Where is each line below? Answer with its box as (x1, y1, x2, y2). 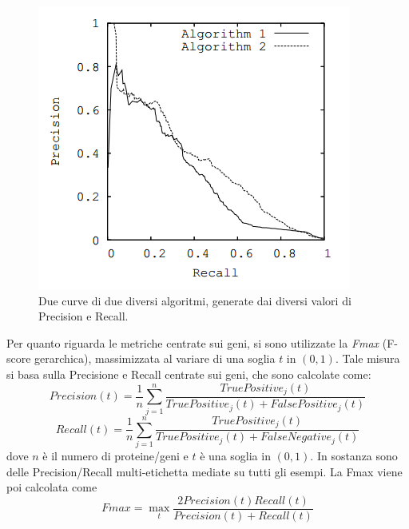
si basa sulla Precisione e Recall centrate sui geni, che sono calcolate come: (6, 365, 371, 382)
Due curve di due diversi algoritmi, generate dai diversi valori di (38, 292, 351, 308)
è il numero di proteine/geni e (42, 447, 189, 463)
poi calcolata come (6, 479, 97, 495)
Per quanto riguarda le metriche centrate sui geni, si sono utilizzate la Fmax (6, 334, 379, 351)
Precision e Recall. (38, 308, 129, 324)
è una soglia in (200, 447, 271, 463)
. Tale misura (335, 350, 400, 367)
